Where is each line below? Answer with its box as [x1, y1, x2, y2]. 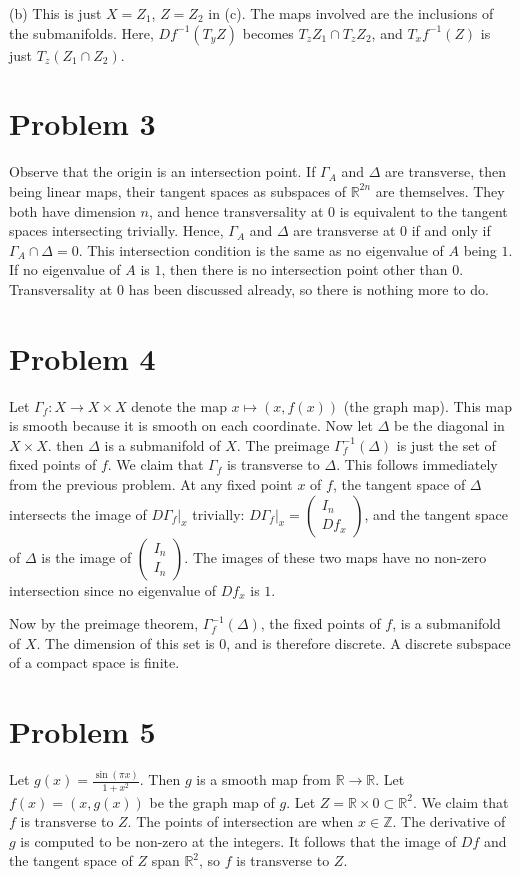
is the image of [41, 546, 132, 567]
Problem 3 [9, 103, 156, 144]
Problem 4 [9, 337, 156, 378]
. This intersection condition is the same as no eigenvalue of [78, 239, 444, 260]
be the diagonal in [393, 415, 505, 436]
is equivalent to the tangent [339, 200, 508, 221]
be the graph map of [149, 791, 275, 812]
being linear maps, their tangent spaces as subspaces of [9, 180, 346, 201]
